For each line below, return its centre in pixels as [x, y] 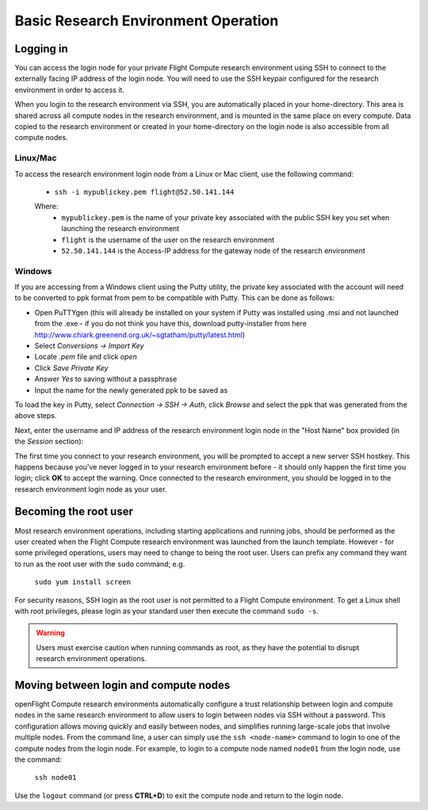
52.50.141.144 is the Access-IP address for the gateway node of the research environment [214, 250]
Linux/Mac [36, 158]
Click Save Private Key [71, 367]
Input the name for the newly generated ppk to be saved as [131, 390]
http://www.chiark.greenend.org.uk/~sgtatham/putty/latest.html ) [140, 335]
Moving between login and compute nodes [122, 685]
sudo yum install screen [82, 582]
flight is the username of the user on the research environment [168, 240]
